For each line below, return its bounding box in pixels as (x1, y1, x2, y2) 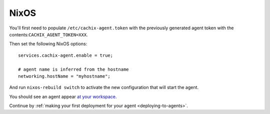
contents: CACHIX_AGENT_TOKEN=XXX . (9, 31, 88, 37)
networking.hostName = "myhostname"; (18, 73, 111, 79)
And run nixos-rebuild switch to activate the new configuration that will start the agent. (9, 85, 199, 91)
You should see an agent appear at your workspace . (9, 94, 117, 100)
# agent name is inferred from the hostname (18, 66, 129, 72)
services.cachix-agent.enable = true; (18, 52, 113, 58)
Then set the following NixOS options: (9, 41, 87, 47)
